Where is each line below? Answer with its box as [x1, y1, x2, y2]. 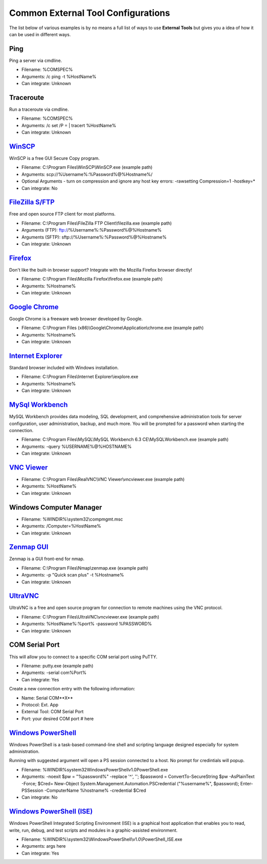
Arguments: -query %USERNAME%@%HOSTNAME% [21, 443, 132, 449]
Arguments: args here [21, 843, 66, 849]
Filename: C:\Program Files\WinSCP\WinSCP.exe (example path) [21, 164, 153, 170]
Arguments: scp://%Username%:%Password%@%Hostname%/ [21, 171, 153, 177]
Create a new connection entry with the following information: [9, 686, 135, 692]
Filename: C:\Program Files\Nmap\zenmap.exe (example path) [21, 565, 148, 571]
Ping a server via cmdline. [9, 57, 62, 63]
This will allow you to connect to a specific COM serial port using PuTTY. [9, 654, 158, 660]
